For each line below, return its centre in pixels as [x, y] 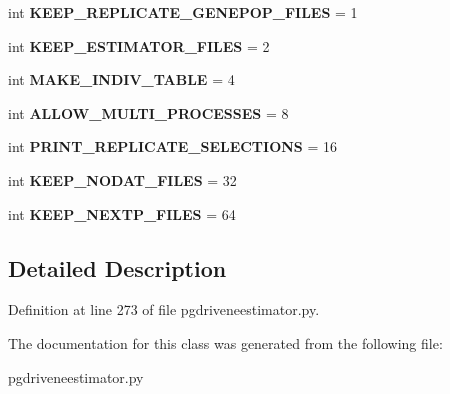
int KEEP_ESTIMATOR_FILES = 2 [139, 45]
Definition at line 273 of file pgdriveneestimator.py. [164, 309]
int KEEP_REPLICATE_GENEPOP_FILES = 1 [183, 12]
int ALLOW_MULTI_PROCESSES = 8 [148, 112]
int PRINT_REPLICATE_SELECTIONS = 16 [173, 146]
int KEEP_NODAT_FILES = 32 [122, 179]
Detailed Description [117, 267]
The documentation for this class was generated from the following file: [225, 342]
